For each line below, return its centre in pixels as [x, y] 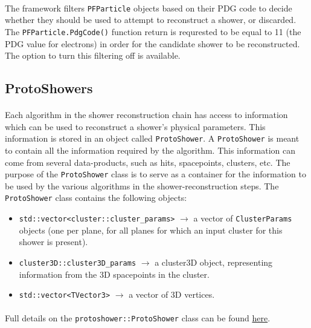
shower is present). [53, 242]
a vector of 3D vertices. [172, 294]
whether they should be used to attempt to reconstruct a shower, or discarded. [151, 20]
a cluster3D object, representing [214, 262]
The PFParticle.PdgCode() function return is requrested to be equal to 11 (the [153, 31]
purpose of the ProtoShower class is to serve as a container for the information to [155, 174]
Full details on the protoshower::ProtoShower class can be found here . [138, 318]
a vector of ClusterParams [243, 218]
